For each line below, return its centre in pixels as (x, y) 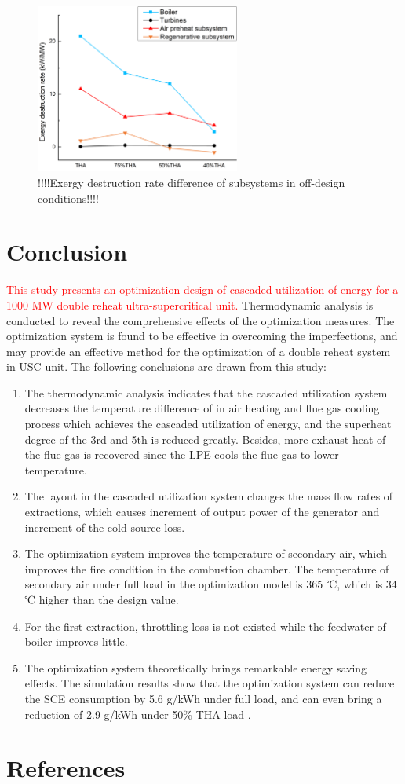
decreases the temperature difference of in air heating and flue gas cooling (202, 408)
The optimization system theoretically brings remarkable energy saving (196, 667)
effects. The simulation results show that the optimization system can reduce (210, 683)
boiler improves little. (76, 641)
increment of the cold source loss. (105, 527)
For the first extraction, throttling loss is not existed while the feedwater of (205, 626)
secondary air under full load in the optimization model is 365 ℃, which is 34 (211, 584)
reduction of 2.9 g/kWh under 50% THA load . (138, 714)
